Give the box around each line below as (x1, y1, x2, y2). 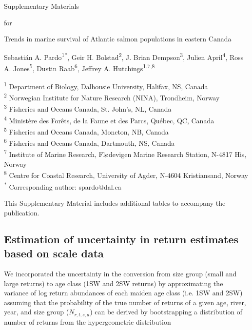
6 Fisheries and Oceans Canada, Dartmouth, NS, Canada (4, 136, 174, 148)
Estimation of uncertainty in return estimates (4, 231, 239, 246)
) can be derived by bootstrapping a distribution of (90, 307, 243, 317)
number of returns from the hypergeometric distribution (4, 316, 171, 327)
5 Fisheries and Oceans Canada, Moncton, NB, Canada (4, 125, 169, 136)
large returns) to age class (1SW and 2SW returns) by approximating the (4, 278, 223, 288)
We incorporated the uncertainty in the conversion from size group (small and (4, 268, 237, 278)
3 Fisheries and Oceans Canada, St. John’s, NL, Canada (4, 102, 172, 114)
